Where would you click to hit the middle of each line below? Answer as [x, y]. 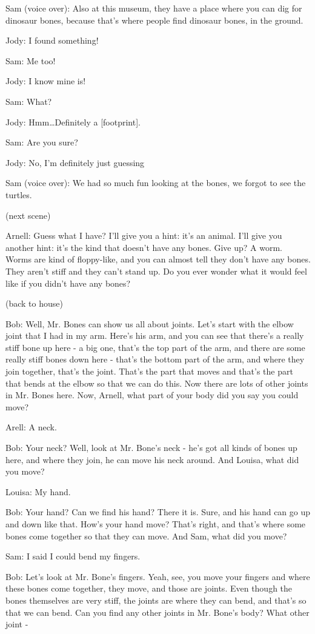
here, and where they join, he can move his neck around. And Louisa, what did [152, 459]
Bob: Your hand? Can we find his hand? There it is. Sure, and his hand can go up [158, 512]
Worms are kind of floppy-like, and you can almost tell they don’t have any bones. [158, 259]
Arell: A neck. [31, 427]
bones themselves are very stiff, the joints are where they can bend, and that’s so [156, 600]
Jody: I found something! [52, 40]
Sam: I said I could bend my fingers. [73, 556]
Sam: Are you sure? [42, 142]
